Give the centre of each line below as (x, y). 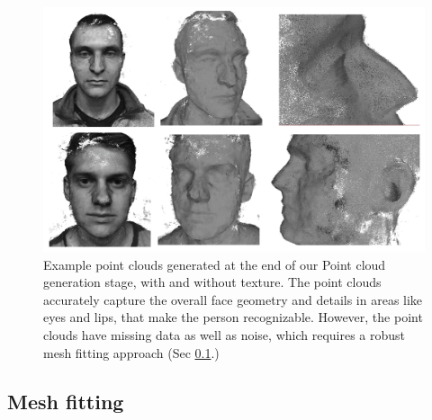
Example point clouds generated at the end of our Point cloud (215, 264)
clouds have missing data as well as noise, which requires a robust (225, 335)
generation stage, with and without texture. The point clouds (212, 282)
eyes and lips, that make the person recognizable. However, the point (233, 317)
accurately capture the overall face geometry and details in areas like (233, 299)
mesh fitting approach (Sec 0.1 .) (131, 352)
